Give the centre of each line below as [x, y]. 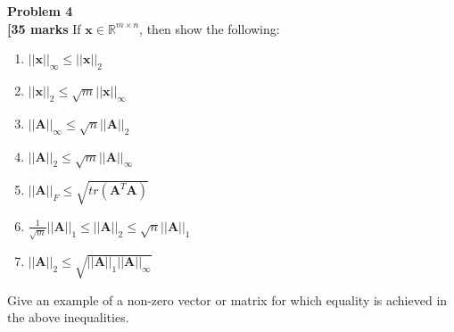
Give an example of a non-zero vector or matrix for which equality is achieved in [227, 299]
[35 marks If [44, 28]
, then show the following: [210, 28]
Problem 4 [40, 11]
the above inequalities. [68, 317]
